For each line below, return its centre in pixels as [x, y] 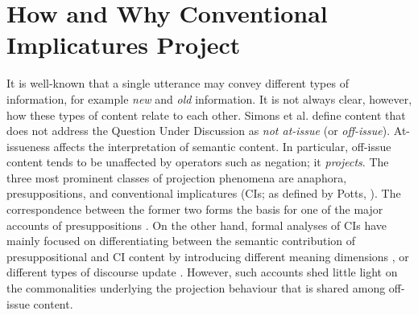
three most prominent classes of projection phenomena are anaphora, [177, 177]
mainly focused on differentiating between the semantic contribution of [181, 241]
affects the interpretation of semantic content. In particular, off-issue [222, 146]
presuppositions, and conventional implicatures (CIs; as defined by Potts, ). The [204, 193]
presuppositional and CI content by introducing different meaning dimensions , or [208, 256]
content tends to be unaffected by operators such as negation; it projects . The [198, 162]
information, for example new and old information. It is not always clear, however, [209, 98]
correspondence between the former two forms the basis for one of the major [195, 209]
